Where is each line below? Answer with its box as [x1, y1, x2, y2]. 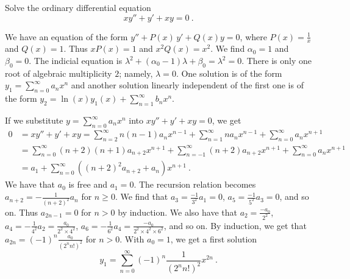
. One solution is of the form [176, 66, 282, 79]
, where [240, 30, 267, 43]
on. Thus [5, 205, 38, 218]
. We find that [115, 190, 168, 203]
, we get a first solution [170, 232, 257, 245]
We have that [5, 178, 55, 191]
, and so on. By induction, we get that [163, 219, 307, 231]
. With [120, 232, 145, 245]
